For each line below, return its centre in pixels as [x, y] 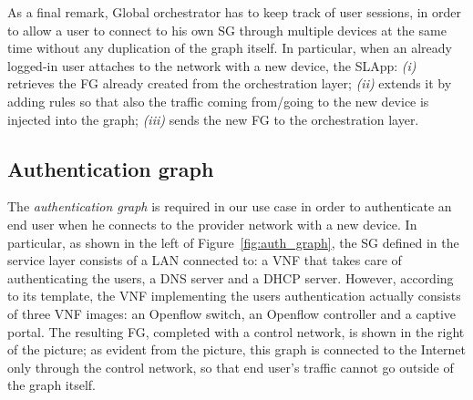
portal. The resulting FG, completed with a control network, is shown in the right [236, 331]
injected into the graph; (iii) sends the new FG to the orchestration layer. [213, 119]
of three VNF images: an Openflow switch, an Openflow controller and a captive [232, 313]
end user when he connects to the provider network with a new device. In [212, 224]
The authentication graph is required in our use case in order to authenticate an [230, 206]
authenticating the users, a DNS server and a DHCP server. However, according [231, 277]
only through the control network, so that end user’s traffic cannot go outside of [231, 367]
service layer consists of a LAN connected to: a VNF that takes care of [205, 260]
